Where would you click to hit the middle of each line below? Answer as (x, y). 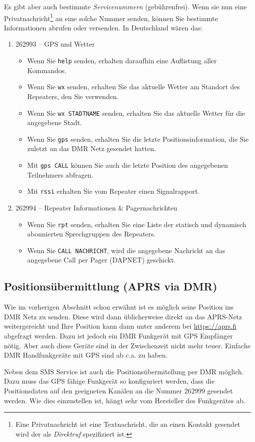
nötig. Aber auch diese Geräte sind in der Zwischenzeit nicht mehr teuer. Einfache (127, 345)
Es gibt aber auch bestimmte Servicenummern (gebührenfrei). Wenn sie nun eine (125, 6)
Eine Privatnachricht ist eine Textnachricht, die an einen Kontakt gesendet (128, 424)
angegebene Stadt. (55, 122)
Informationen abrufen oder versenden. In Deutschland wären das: (103, 27)
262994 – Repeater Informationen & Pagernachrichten (96, 207)
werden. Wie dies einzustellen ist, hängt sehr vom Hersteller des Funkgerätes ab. (125, 400)
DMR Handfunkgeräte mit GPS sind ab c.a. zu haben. (86, 355)
